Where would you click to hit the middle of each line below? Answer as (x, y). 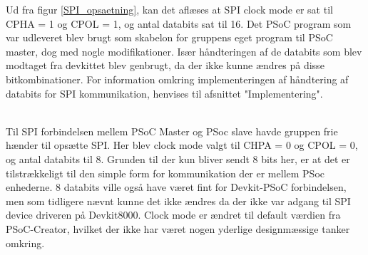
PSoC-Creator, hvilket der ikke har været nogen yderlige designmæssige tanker (178, 228)
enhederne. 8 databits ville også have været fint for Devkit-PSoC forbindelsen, (176, 187)
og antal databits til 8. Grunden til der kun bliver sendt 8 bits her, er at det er (178, 158)
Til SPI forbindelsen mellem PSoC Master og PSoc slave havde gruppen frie (172, 131)
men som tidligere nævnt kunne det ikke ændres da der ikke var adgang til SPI (178, 201)
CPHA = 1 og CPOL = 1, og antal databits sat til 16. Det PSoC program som (179, 23)
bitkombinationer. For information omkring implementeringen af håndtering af (177, 79)
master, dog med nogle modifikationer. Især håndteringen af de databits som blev (184, 51)
